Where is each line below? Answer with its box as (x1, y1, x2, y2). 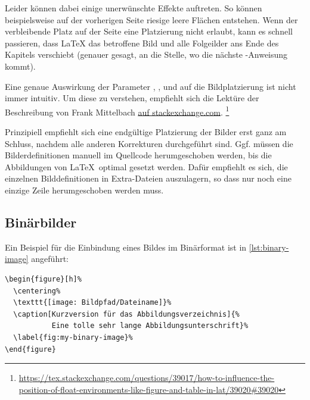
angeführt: (31, 252, 69, 265)
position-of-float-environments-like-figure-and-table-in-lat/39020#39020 (18, 383, 279, 395)
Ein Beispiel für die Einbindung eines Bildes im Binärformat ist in (5, 240, 247, 253)
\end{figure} (5, 345, 56, 354)
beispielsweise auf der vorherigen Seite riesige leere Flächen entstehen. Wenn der (5, 13, 298, 26)
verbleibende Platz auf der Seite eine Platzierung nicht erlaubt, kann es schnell (5, 25, 293, 37)
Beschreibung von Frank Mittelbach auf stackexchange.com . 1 (5, 104, 230, 118)
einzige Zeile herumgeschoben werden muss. (5, 183, 164, 196)
